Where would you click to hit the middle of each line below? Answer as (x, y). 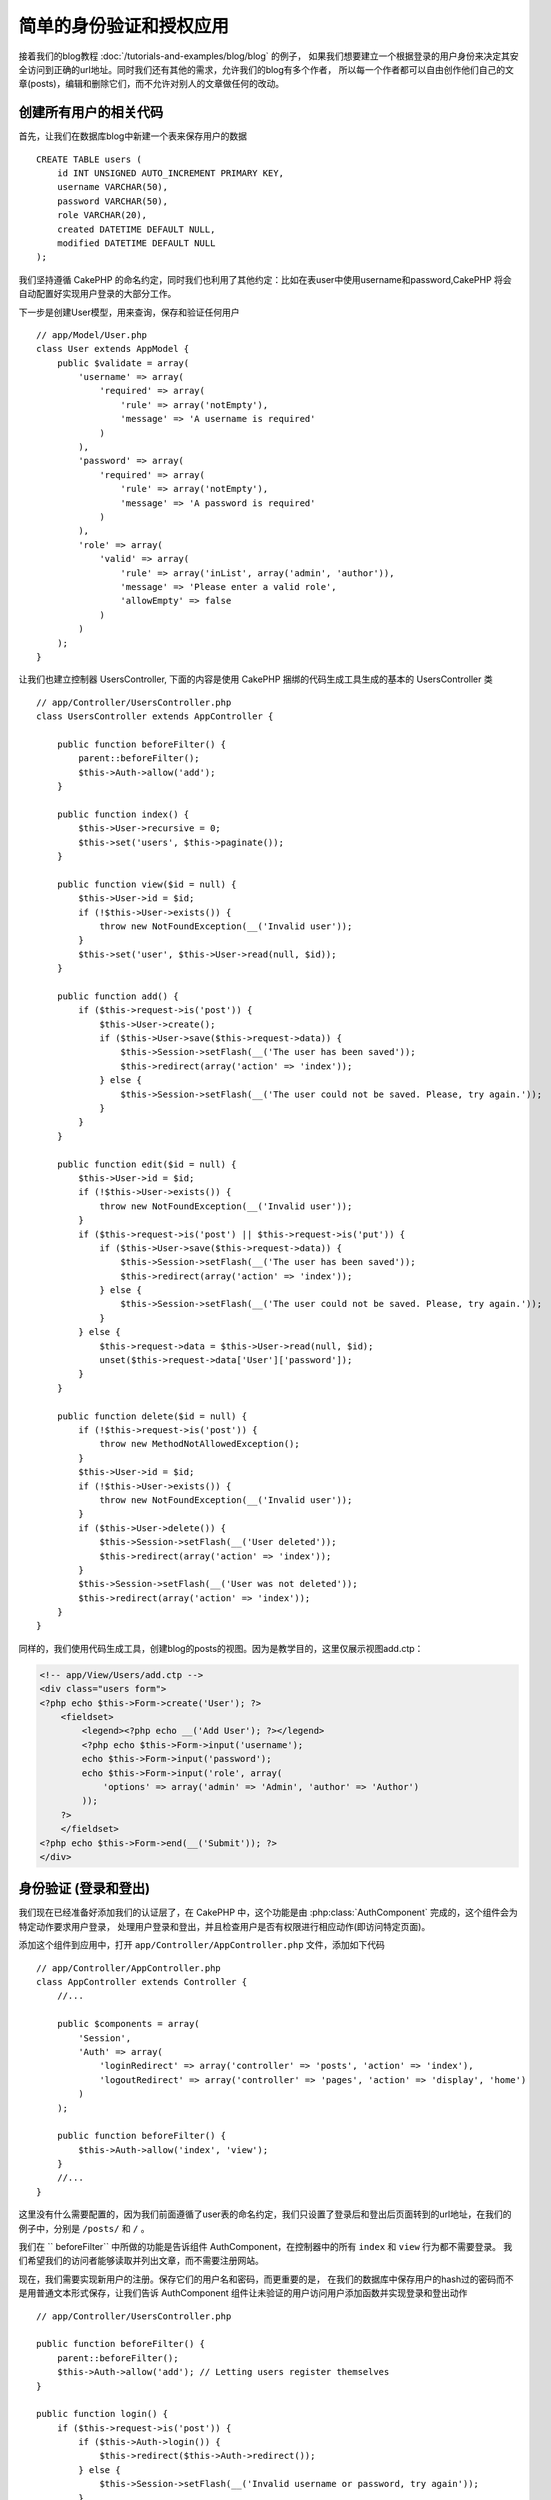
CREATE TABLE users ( (89, 159)
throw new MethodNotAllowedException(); (199, 1444)
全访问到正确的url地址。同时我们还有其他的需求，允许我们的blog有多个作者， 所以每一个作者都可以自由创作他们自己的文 (266, 69)
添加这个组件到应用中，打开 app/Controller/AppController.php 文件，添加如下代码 (201, 1945)
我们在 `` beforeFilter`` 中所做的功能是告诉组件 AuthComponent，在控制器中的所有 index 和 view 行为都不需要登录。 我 (265, 2247)
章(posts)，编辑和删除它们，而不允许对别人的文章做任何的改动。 (151, 84)
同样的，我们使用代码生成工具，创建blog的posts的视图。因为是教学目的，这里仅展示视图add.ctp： (221, 1648)
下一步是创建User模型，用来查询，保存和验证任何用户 (129, 312)
